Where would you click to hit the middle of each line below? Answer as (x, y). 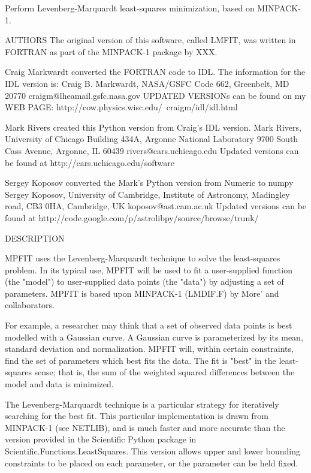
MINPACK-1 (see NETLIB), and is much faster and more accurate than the (145, 427)
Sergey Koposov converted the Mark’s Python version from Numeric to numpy (149, 183)
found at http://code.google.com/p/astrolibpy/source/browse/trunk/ (132, 217)
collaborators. (30, 305)
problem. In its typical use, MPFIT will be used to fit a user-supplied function (149, 269)
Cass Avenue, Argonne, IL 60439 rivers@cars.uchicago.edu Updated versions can (152, 150)
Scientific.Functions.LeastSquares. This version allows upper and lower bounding (153, 451)
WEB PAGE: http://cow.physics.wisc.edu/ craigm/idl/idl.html (121, 107)
